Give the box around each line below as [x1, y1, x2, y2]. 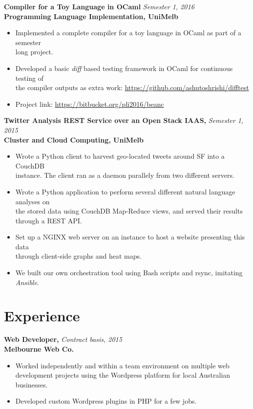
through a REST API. [15, 215, 82, 225]
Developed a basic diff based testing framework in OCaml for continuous [15, 63, 233, 73]
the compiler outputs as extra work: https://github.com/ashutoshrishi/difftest [15, 82, 249, 93]
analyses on [15, 196, 50, 206]
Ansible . [15, 277, 39, 287]
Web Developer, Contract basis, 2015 [4, 334, 122, 344]
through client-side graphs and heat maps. [15, 251, 142, 261]
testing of [15, 72, 44, 83]
